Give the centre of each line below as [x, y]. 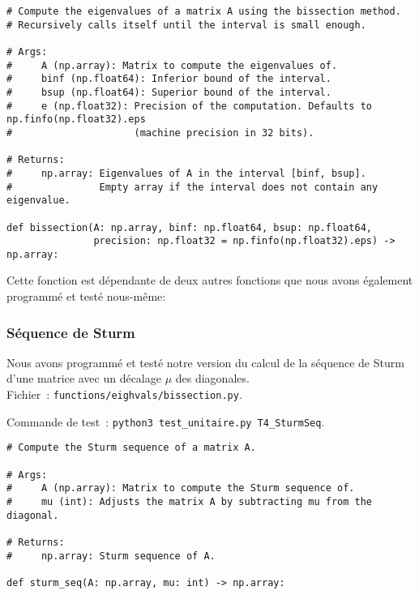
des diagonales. [212, 378]
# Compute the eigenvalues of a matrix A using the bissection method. [204, 11]
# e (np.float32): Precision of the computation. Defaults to [190, 106]
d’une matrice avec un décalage [84, 378]
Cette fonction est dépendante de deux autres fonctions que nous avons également [210, 280]
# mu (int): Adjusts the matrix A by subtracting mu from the [190, 502]
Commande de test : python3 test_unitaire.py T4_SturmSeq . [166, 421]
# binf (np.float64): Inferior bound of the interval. [169, 79]
